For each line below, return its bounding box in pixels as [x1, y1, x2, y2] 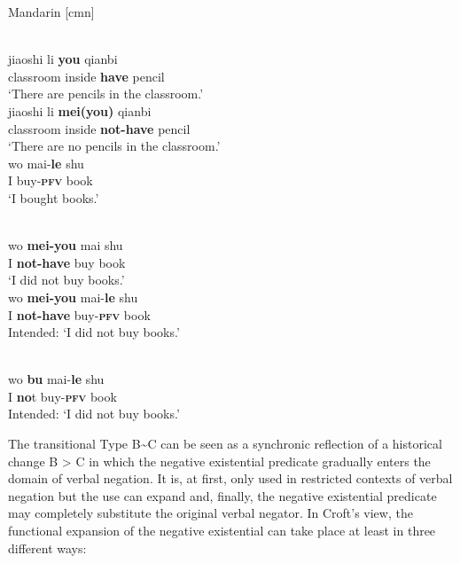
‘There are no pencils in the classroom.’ [8, 137, 221, 155]
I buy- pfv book [8, 171, 93, 190]
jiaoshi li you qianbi [8, 50, 118, 68]
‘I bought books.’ [8, 188, 99, 207]
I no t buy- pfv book [8, 387, 117, 405]
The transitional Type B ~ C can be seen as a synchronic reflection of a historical [8, 434, 442, 453]
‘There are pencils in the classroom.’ [8, 84, 204, 103]
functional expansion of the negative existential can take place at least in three [8, 521, 436, 540]
